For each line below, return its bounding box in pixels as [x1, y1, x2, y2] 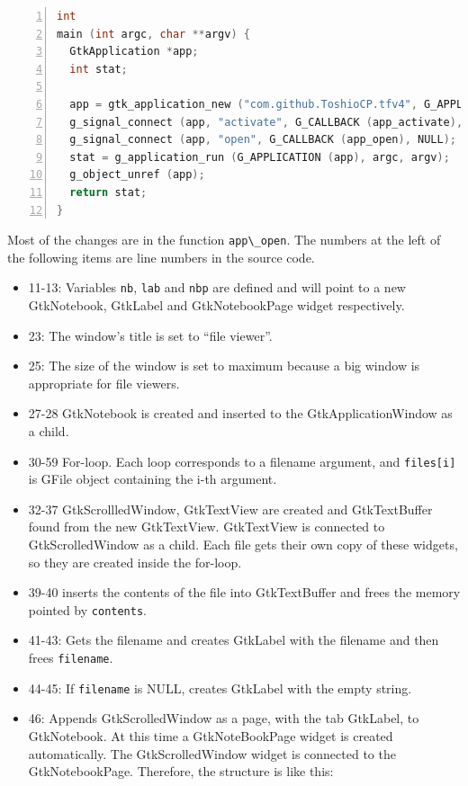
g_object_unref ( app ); [69, 168, 205, 182]
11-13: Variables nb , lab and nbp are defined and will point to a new [28, 278, 406, 297]
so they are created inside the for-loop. [28, 552, 242, 571]
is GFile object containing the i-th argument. [28, 469, 277, 488]
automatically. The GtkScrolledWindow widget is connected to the [28, 744, 396, 763]
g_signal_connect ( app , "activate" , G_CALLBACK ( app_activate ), [69, 115, 463, 129]
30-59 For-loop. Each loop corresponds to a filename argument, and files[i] [28, 451, 456, 470]
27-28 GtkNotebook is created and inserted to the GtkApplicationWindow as [28, 404, 453, 423]
